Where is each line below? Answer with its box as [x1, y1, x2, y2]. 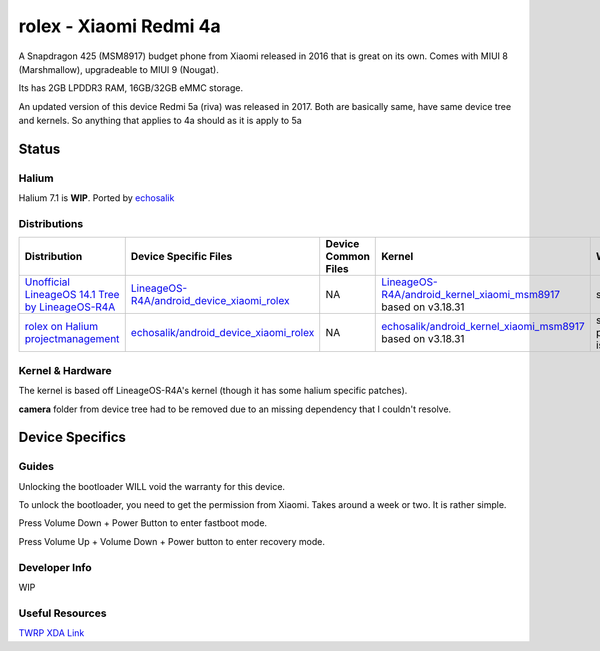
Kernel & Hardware [18, 363, 112, 377]
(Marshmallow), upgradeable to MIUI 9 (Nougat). [18, 63, 219, 75]
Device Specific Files [130, 250, 233, 264]
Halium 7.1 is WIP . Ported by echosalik [18, 192, 175, 204]
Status [18, 140, 61, 157]
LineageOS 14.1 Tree [24, 288, 120, 302]
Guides [18, 460, 55, 474]
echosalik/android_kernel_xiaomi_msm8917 [381, 320, 585, 334]
